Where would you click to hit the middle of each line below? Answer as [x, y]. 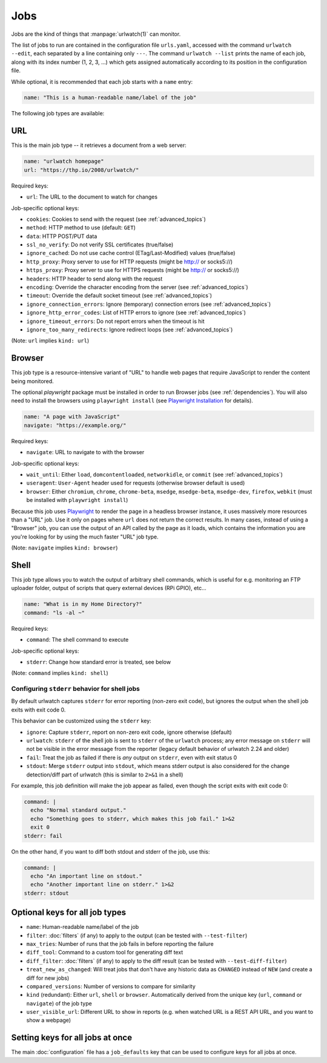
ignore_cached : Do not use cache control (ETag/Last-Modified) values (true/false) [131, 253]
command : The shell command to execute [78, 640]
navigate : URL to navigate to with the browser [85, 452]
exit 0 [40, 827]
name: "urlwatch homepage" [64, 161]
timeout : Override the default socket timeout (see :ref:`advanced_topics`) [119, 296]
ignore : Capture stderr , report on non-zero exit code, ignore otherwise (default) [129, 732]
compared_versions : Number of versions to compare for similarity [111, 986]
